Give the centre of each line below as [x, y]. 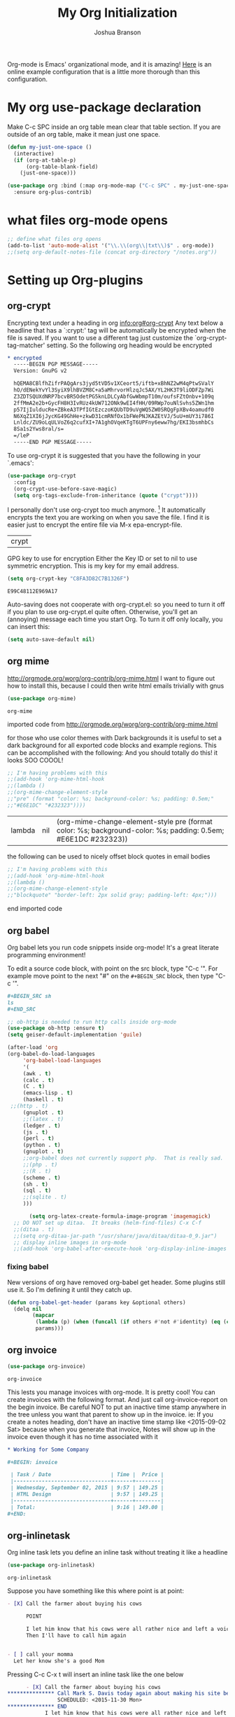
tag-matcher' [26, 345]
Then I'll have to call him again [76, 1635]
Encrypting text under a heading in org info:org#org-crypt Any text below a [115, 323]
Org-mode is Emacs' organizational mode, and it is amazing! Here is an [109, 64]
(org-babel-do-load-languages [51, 1054]
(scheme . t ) [42, 1178]
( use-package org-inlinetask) [51, 1565]
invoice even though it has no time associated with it [83, 1436]
